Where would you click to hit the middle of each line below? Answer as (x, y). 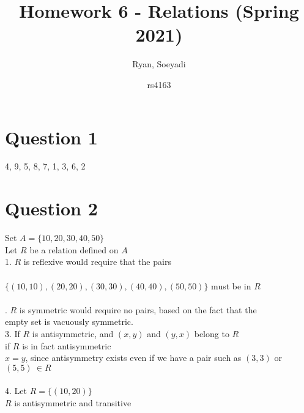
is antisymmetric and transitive (73, 402)
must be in (231, 285)
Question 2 (51, 208)
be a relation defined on (74, 249)
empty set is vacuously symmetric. (69, 322)
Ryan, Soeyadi (159, 64)
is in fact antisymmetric (67, 345)
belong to (212, 333)
